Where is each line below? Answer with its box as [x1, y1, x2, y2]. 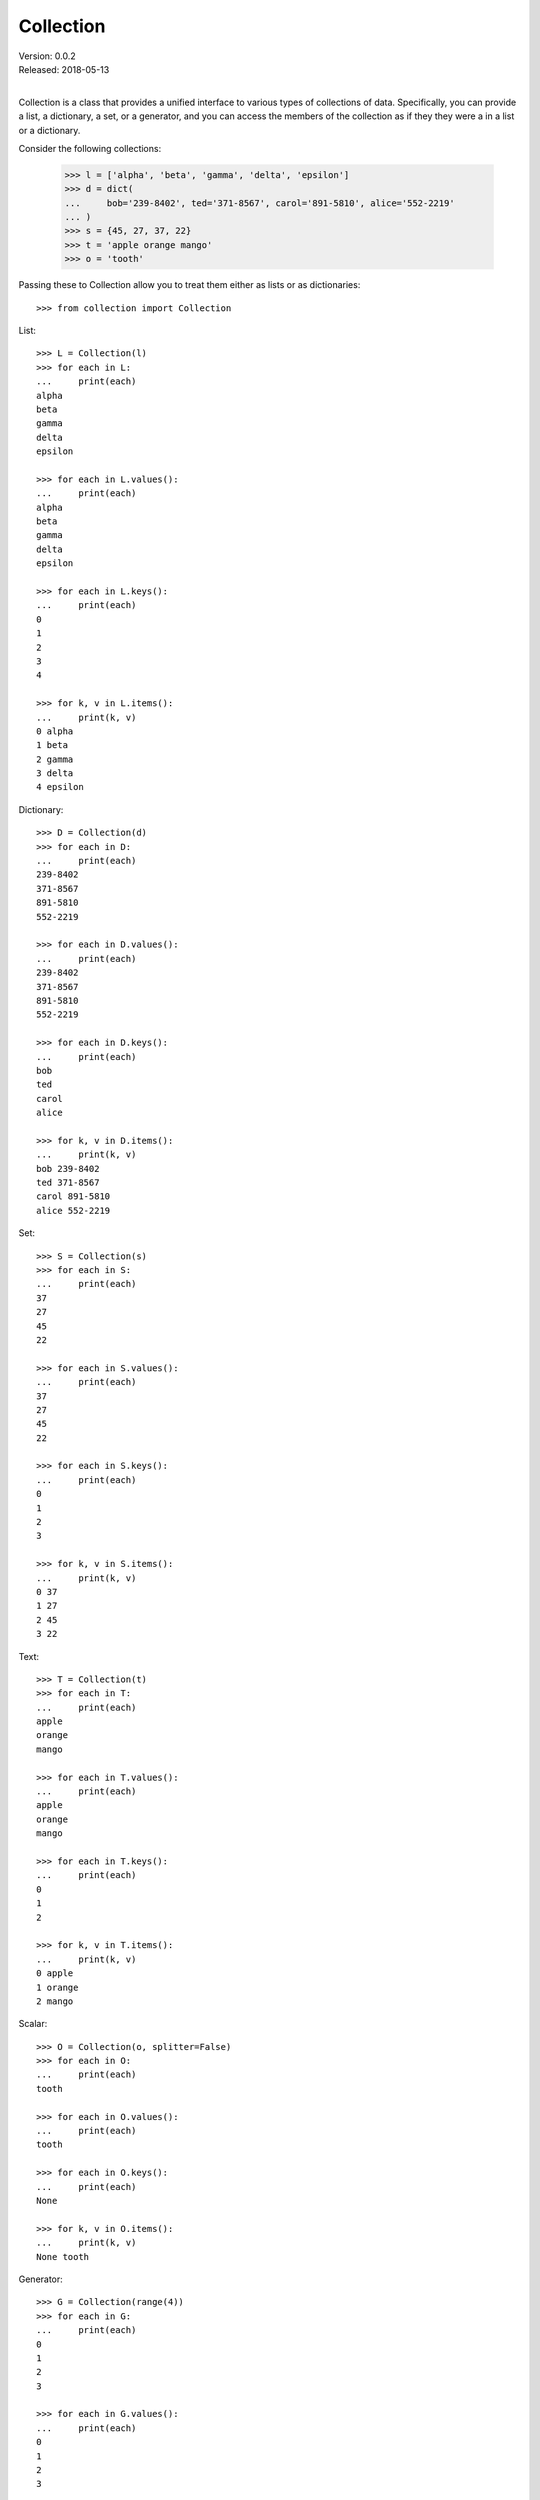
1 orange [36, 1981, 79, 1993]
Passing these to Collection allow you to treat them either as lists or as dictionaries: [18, 279, 361, 291]
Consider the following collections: [18, 142, 162, 154]
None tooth [36, 2251, 90, 2262]
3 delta [36, 768, 74, 779]
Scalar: [18, 2018, 48, 2030]
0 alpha [36, 725, 74, 737]
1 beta [36, 740, 69, 751]
